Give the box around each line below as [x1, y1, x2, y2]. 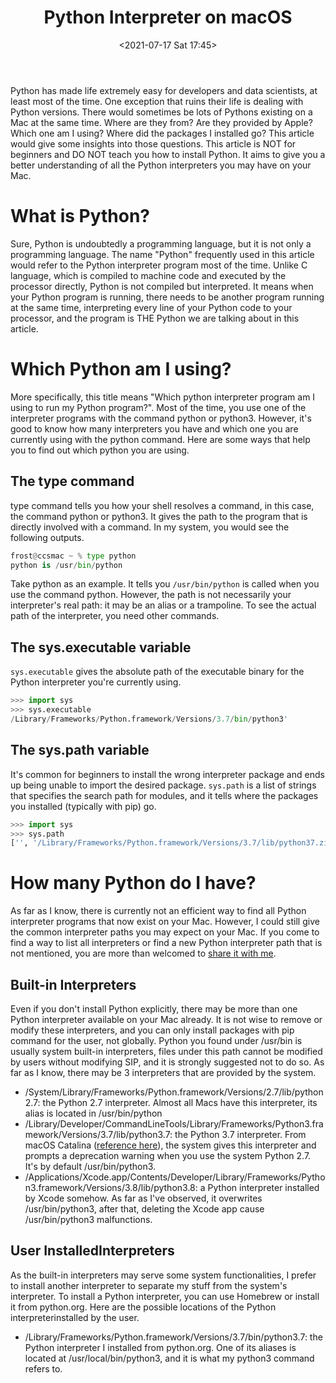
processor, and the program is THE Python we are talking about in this [10, 312, 300, 324]
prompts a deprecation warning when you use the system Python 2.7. [24, 1150, 312, 1161]
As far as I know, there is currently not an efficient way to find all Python [10, 905, 307, 917]
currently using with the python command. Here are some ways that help [10, 433, 311, 445]
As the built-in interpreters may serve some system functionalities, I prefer [10, 1269, 317, 1281]
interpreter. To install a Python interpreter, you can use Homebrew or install [10, 1290, 320, 1302]
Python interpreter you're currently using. [10, 676, 182, 688]
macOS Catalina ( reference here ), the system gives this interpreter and [24, 1139, 317, 1151]
